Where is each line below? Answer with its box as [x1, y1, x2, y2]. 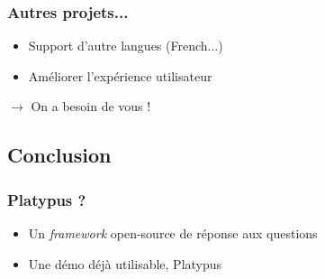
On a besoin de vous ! [31, 97, 151, 116]
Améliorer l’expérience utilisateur [28, 66, 212, 85]
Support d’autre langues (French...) [28, 36, 223, 55]
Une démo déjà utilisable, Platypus [28, 254, 222, 273]
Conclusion [7, 141, 112, 169]
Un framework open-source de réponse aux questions [28, 224, 318, 242]
